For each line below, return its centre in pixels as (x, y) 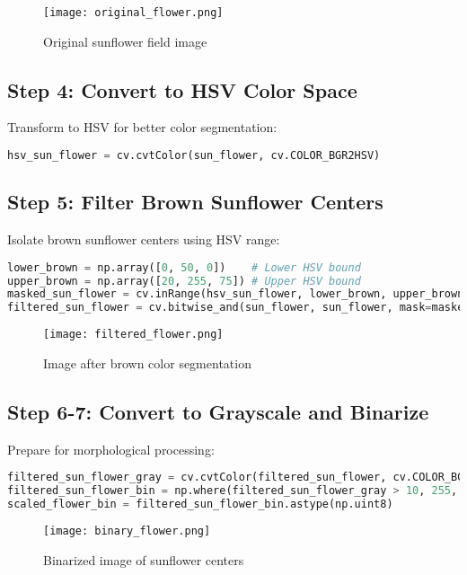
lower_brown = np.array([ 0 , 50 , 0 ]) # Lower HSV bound (184, 267)
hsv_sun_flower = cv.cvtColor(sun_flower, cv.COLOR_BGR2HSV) (194, 156)
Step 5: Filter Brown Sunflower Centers (195, 202)
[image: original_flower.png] (133, 13)
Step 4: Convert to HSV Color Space (182, 89)
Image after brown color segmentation (147, 363)
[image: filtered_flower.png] (133, 335)
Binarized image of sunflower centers (144, 559)
